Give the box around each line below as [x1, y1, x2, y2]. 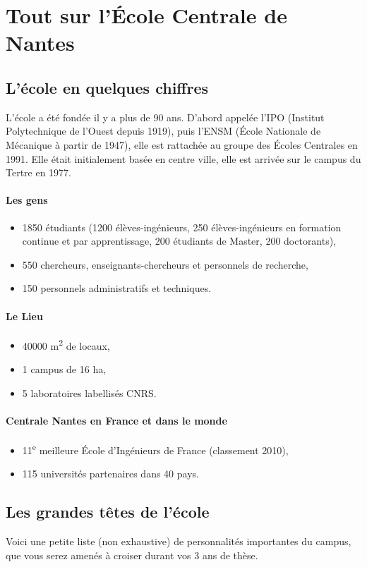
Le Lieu [6, 308, 43, 323]
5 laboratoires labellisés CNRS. [22, 385, 157, 400]
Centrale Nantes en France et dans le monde [6, 413, 227, 427]
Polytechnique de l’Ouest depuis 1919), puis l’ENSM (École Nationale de [6, 123, 321, 138]
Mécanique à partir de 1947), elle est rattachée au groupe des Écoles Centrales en [6, 137, 358, 152]
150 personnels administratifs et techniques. [22, 281, 212, 295]
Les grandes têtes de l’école [6, 501, 210, 523]
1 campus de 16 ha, [22, 361, 107, 376]
